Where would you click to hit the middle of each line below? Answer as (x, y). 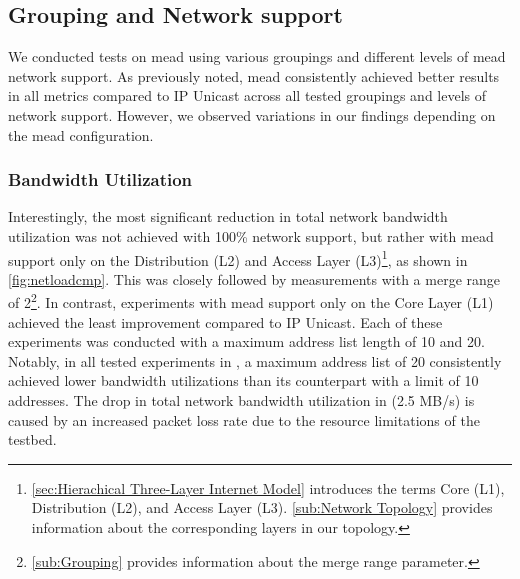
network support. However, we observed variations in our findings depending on (252, 114)
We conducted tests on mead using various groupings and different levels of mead (257, 56)
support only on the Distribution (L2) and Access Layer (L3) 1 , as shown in (238, 258)
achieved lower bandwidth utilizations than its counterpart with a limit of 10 (243, 380)
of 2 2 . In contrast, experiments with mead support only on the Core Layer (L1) (251, 301)
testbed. (32, 439)
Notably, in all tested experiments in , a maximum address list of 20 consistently (255, 360)
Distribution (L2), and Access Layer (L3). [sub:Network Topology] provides (262, 507)
